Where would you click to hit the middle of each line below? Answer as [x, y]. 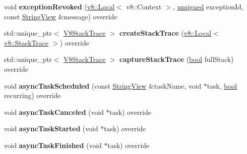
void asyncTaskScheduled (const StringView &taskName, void [103, 85]
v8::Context [144, 6]
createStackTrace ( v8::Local [165, 33]
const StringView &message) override [61, 16]
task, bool [222, 85]
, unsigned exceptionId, [208, 6]
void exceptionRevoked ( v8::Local [59, 6]
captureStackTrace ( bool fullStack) [176, 59]
